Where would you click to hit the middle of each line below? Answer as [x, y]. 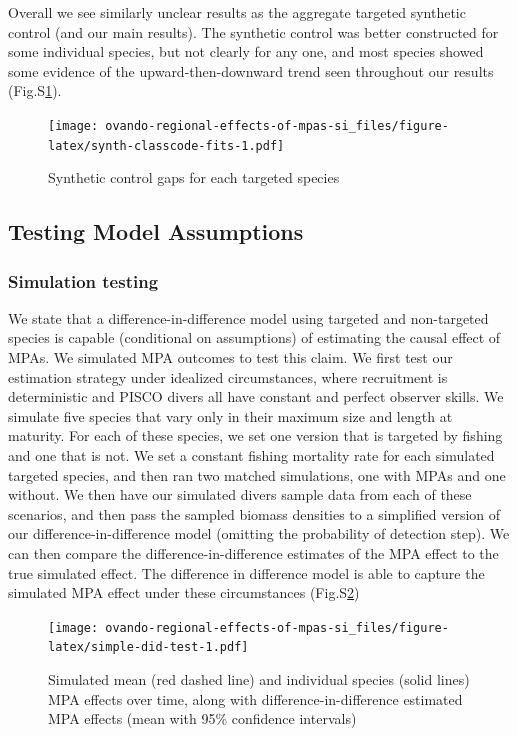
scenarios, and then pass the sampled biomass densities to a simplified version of [254, 513]
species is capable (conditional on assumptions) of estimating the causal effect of [254, 337]
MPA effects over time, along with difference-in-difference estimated [255, 698]
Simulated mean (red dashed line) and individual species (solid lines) [259, 679]
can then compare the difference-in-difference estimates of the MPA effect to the [253, 553]
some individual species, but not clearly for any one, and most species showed [246, 51]
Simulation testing [83, 280]
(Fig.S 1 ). [35, 90]
